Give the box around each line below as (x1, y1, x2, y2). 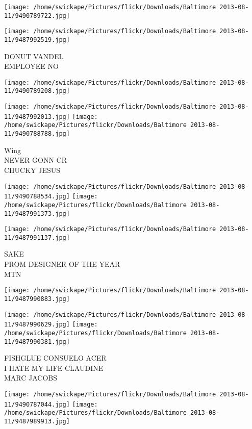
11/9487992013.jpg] (4, 113, 70, 120)
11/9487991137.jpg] (4, 234, 70, 241)
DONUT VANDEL (4, 51, 64, 61)
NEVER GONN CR (4, 155, 67, 165)
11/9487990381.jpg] (4, 338, 70, 345)
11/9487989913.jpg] (4, 417, 70, 425)
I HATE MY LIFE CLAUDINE (4, 362, 104, 373)
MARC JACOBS (4, 372, 58, 383)
